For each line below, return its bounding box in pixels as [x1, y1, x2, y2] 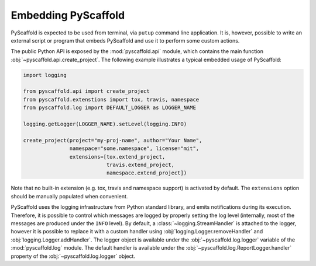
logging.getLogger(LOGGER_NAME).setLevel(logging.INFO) [23, 121, 187, 128]
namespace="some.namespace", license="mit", [69, 145, 200, 152]
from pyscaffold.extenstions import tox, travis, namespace [23, 96, 200, 103]
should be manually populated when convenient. [11, 192, 128, 199]
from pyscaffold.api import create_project [23, 88, 150, 94]
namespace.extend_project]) [106, 170, 187, 176]
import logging [23, 72, 67, 78]
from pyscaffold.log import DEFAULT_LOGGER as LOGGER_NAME [23, 104, 196, 111]
